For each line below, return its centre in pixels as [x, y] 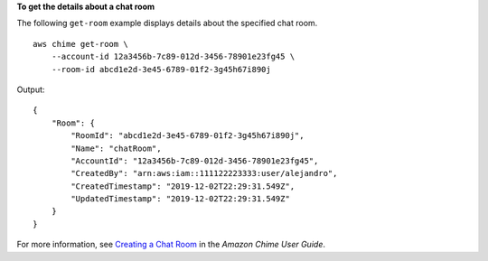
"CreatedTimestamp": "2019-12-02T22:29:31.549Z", [183, 186]
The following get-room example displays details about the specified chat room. [167, 23]
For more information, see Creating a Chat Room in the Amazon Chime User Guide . [171, 245]
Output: [31, 89]
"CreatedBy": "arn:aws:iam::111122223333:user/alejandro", [204, 173]
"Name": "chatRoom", [116, 148]
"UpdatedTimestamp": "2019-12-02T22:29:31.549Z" [181, 199]
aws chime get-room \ [80, 44]
